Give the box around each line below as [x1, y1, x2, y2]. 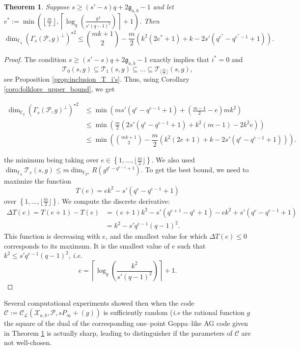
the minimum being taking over [4, 155, 99, 165]
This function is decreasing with [4, 231, 100, 241]
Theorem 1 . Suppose [4, 1, 70, 11]
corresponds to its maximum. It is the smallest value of [4, 240, 170, 251]
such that [177, 240, 206, 251]
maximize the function [4, 176, 71, 186]
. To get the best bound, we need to [141, 164, 249, 175]
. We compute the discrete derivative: [57, 195, 170, 206]
